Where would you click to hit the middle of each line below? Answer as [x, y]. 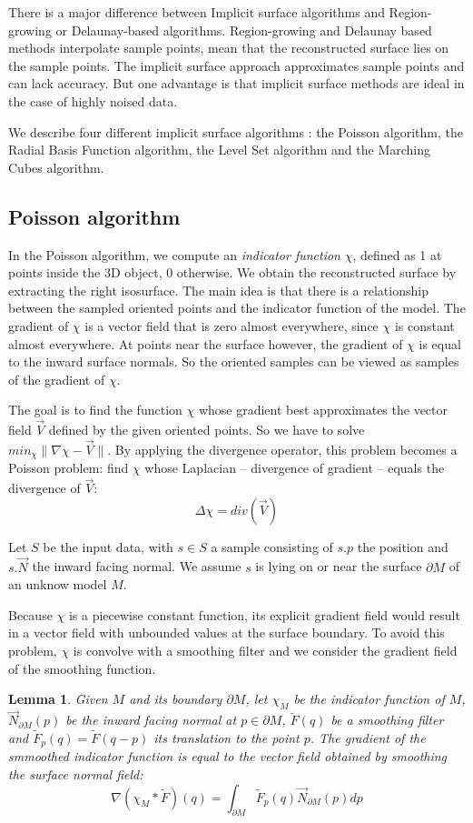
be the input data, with [108, 546]
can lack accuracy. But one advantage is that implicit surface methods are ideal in [236, 83]
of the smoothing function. [82, 668]
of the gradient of [57, 379]
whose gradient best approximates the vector [323, 410]
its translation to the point [227, 737]
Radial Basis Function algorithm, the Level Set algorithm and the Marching [220, 150]
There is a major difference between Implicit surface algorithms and [197, 12]
